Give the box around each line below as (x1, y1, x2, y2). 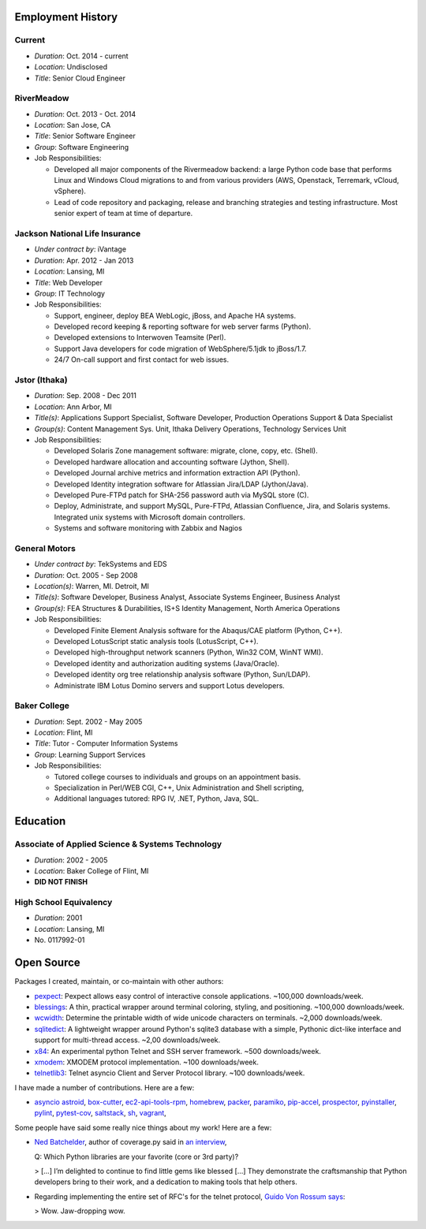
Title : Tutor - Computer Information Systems (34, 739, 178, 748)
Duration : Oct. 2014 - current (34, 51, 129, 61)
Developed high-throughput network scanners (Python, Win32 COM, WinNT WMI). (54, 647, 323, 657)
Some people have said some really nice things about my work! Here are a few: (14, 1123, 272, 1132)
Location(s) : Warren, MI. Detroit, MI (34, 582, 150, 590)
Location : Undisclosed (34, 62, 108, 72)
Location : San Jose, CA (34, 121, 111, 130)
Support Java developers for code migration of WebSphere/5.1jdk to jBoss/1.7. (54, 344, 307, 353)
